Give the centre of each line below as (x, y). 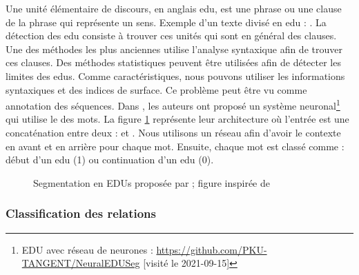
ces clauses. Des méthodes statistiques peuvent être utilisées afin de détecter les (173, 62)
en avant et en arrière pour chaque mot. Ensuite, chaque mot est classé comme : (175, 146)
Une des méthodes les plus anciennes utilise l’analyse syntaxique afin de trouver (174, 49)
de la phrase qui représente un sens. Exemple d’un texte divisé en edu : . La (166, 22)
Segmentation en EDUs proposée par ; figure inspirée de (152, 182)
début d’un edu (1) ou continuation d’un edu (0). (110, 160)
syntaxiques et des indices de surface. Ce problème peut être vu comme (156, 89)
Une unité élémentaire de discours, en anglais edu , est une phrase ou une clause (174, 8)
